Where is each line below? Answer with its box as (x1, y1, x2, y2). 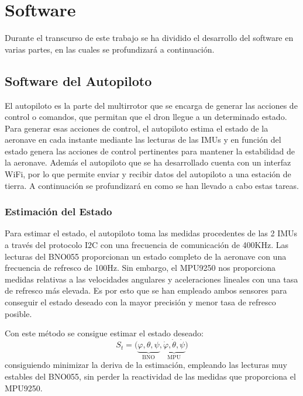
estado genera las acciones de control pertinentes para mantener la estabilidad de (5, 144, 295, 157)
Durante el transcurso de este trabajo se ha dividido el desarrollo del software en (5, 32, 294, 44)
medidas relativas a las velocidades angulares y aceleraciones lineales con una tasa (5, 273, 298, 285)
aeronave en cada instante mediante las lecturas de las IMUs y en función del (5, 133, 281, 146)
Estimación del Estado (5, 204, 112, 219)
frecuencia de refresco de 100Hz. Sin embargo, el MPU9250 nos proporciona (5, 261, 276, 274)
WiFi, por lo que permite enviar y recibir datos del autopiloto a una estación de (5, 168, 291, 180)
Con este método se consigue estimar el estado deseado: (5, 327, 204, 339)
